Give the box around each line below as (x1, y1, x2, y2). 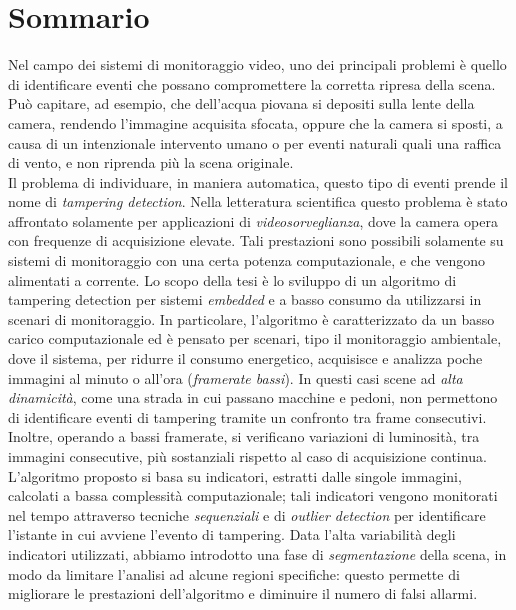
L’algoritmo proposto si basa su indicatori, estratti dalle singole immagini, (8, 465, 462, 486)
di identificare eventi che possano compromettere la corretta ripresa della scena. (8, 73, 496, 94)
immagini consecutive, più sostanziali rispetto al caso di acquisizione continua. (8, 446, 487, 466)
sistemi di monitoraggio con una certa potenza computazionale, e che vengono (8, 250, 485, 271)
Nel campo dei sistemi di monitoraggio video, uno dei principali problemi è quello (8, 54, 507, 75)
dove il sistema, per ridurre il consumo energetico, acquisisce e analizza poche (8, 348, 483, 369)
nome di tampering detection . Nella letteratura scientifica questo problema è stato (8, 191, 508, 212)
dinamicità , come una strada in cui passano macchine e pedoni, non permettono (8, 387, 498, 408)
